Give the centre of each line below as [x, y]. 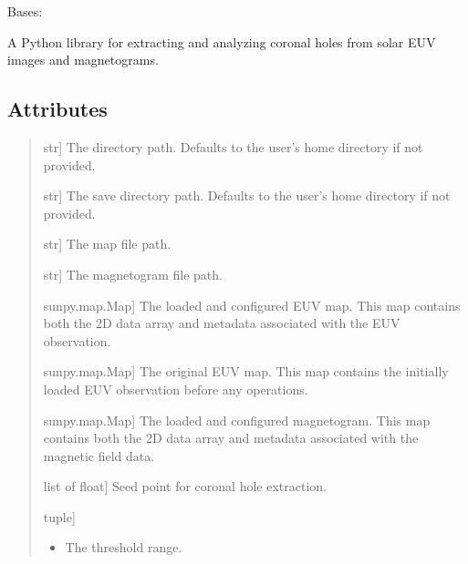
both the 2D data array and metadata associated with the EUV [222, 323]
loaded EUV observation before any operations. [176, 389]
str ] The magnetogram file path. [133, 274]
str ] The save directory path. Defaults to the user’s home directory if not [247, 195]
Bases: [25, 11]
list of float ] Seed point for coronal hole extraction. [185, 486]
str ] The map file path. [107, 244]
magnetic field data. [99, 455]
